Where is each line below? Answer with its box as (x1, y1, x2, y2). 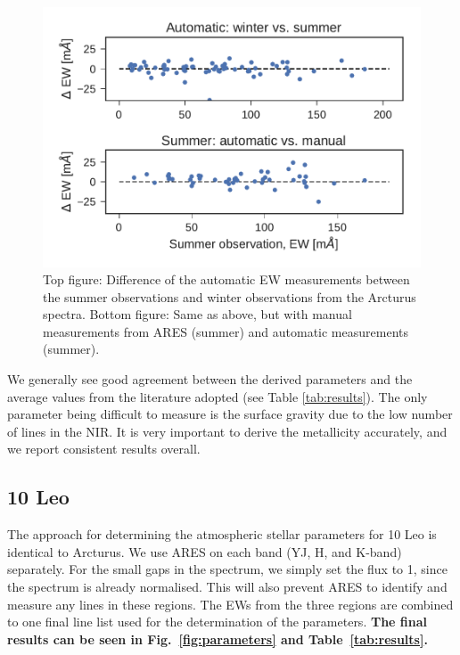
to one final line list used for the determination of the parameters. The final (7, 612, 428, 631)
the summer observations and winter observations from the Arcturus (43, 287, 416, 306)
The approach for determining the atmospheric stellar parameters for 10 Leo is (7, 525, 437, 544)
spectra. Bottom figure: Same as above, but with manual (43, 305, 352, 323)
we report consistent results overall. (7, 439, 201, 458)
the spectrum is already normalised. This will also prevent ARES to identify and (7, 577, 448, 596)
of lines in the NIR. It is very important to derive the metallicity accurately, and (7, 422, 448, 440)
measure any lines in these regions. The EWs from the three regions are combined (7, 594, 454, 613)
